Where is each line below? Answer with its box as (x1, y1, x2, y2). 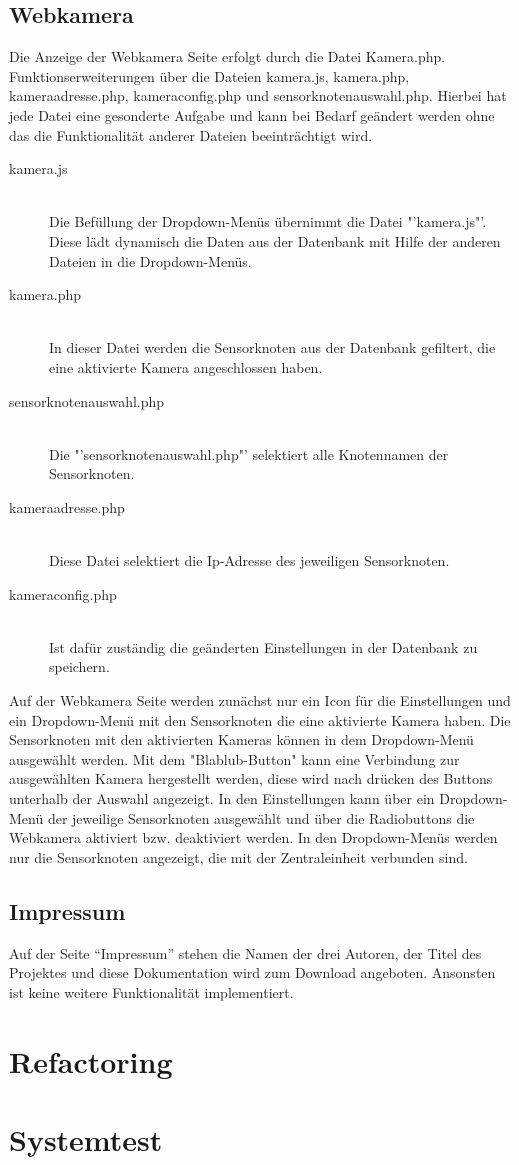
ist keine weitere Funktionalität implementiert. (9, 981, 294, 1002)
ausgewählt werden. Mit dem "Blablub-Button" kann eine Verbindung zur (9, 748, 460, 769)
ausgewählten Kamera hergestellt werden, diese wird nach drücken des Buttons (9, 768, 493, 789)
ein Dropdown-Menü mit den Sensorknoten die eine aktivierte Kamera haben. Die (9, 709, 511, 730)
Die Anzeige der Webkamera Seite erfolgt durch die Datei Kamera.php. (9, 46, 446, 67)
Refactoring (9, 1040, 173, 1081)
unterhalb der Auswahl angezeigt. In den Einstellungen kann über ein (9, 788, 435, 809)
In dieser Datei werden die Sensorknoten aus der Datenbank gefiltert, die (49, 337, 496, 358)
